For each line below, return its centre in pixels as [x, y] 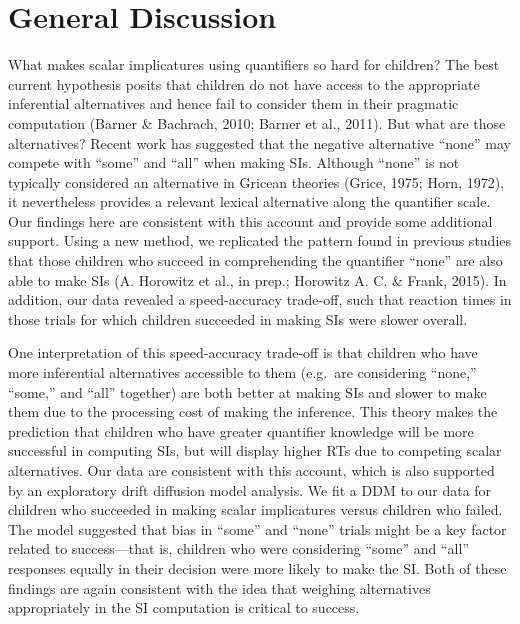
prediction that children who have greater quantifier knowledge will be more [241, 430]
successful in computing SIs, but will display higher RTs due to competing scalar [255, 450]
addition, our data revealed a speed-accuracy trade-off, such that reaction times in [260, 299]
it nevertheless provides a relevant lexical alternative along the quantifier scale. [249, 201]
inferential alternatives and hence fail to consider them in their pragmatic [233, 103]
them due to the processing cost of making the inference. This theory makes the [253, 411]
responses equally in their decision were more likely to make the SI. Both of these [257, 567]
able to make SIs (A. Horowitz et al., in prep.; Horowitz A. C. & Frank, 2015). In [257, 279]
